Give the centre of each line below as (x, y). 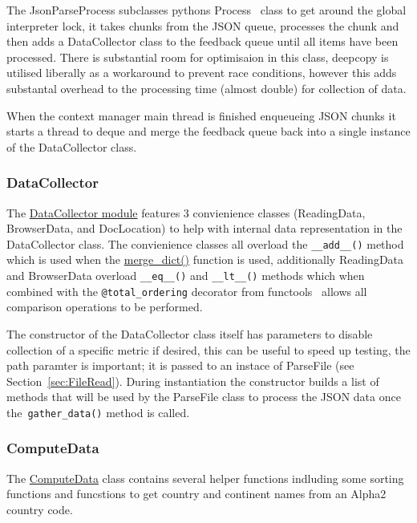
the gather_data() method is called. (98, 412)
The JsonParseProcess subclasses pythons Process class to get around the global (206, 10)
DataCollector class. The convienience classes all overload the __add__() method (205, 243)
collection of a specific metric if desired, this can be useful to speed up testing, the (208, 349)
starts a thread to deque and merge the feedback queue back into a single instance (208, 131)
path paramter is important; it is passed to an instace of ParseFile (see (180, 365)
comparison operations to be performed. (105, 307)
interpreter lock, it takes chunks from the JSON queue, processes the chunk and (203, 25)
